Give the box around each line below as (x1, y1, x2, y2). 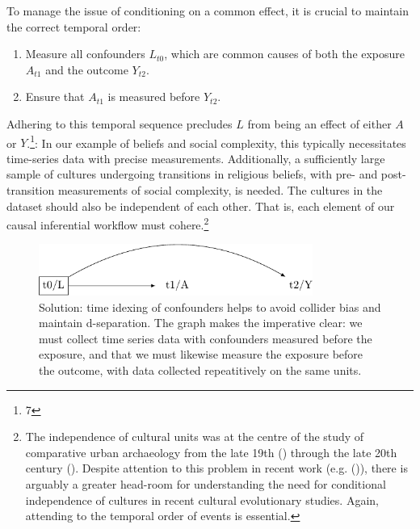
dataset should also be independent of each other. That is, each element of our (6, 197, 395, 214)
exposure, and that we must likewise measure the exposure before (39, 346, 363, 363)
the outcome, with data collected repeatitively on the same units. (39, 361, 362, 378)
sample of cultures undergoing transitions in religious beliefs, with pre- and (6, 166, 378, 183)
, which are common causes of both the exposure (164, 45, 405, 62)
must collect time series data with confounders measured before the (39, 330, 372, 346)
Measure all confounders (25, 45, 145, 62)
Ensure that (25, 88, 85, 105)
